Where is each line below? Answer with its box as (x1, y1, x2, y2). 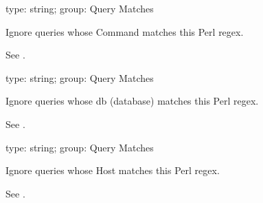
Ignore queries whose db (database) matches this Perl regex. (5, 94, 259, 108)
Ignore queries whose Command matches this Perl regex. (5, 24, 244, 39)
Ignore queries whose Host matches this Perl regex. (5, 163, 220, 178)
